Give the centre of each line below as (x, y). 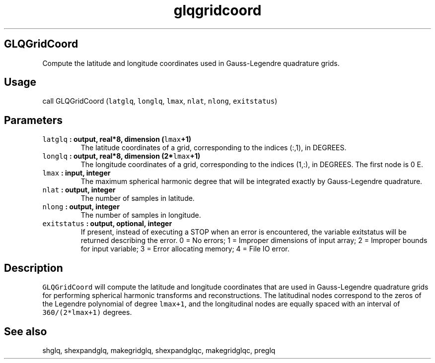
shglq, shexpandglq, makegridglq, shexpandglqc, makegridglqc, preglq (159, 350)
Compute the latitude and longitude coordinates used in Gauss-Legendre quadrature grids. (191, 63)
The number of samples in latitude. (138, 198)
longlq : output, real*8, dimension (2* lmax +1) (121, 156)
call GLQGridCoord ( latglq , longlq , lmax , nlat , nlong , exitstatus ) (160, 101)
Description (34, 268)
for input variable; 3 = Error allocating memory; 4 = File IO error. (185, 249)
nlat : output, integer (79, 190)
